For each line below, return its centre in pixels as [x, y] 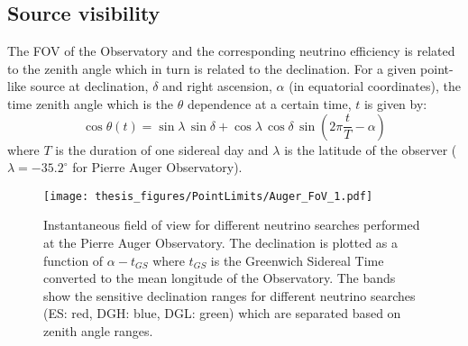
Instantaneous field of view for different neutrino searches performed [232, 225]
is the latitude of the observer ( [371, 149]
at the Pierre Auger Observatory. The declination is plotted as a [221, 243]
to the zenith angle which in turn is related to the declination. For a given [212, 68]
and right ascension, [217, 86]
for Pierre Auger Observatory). [157, 167]
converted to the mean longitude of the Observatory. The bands [220, 278]
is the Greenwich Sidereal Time [297, 260]
